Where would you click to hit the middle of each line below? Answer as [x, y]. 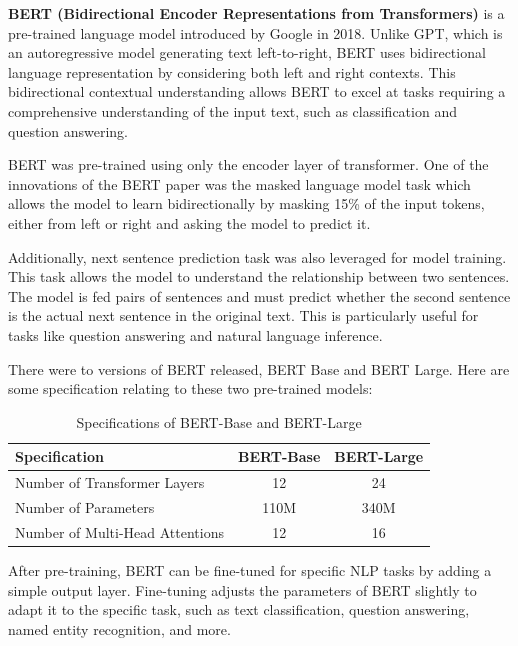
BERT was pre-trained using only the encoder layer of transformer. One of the [248, 164]
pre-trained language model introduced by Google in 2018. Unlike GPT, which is [255, 32]
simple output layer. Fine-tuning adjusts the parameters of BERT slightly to [242, 589]
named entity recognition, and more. [119, 628]
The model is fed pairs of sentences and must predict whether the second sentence [259, 295]
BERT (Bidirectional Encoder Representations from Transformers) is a [256, 13]
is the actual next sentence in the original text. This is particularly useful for [243, 315]
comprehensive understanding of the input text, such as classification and [232, 110]
